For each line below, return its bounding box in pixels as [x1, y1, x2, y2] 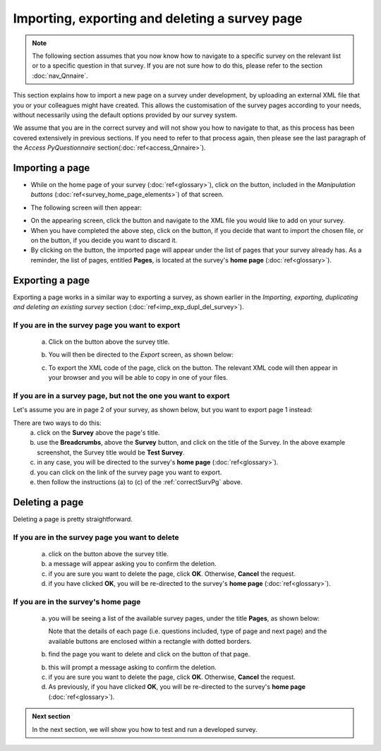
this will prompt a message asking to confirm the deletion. [48, 663, 217, 671]
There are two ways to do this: [13, 419, 102, 427]
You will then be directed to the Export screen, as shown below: [48, 350, 234, 359]
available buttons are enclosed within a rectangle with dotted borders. [48, 637, 252, 645]
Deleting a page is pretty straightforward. [13, 515, 133, 523]
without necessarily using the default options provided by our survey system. [13, 110, 238, 119]
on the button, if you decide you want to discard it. [30, 236, 178, 244]
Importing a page [13, 162, 90, 174]
